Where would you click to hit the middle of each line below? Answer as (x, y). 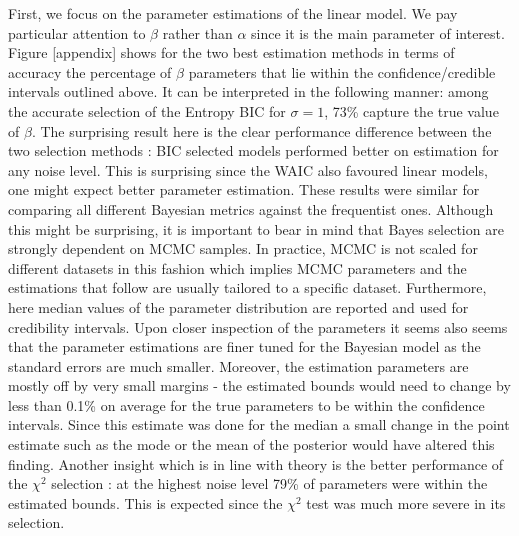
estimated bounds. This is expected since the (145, 502)
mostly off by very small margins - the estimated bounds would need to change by (259, 385)
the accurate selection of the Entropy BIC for (147, 110)
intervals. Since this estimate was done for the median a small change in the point (259, 424)
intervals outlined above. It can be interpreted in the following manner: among (248, 91)
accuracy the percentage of (90, 71)
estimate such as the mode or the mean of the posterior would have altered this (251, 444)
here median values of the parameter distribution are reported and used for (238, 306)
